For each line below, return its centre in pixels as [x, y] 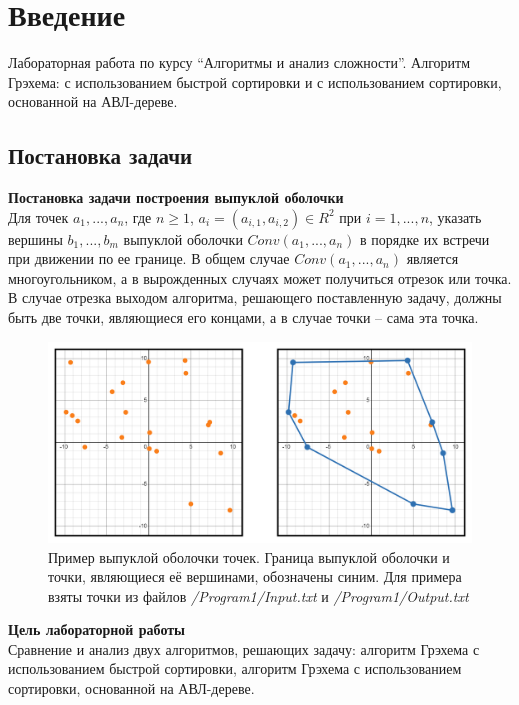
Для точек [38, 216]
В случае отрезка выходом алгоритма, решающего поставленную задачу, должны [255, 297]
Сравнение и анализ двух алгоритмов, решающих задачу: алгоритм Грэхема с [244, 648]
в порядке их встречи [425, 238]
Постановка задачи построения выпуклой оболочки [176, 197]
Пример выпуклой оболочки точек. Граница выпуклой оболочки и [249, 556]
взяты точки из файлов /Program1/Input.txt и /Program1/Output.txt [258, 595]
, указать [455, 216]
